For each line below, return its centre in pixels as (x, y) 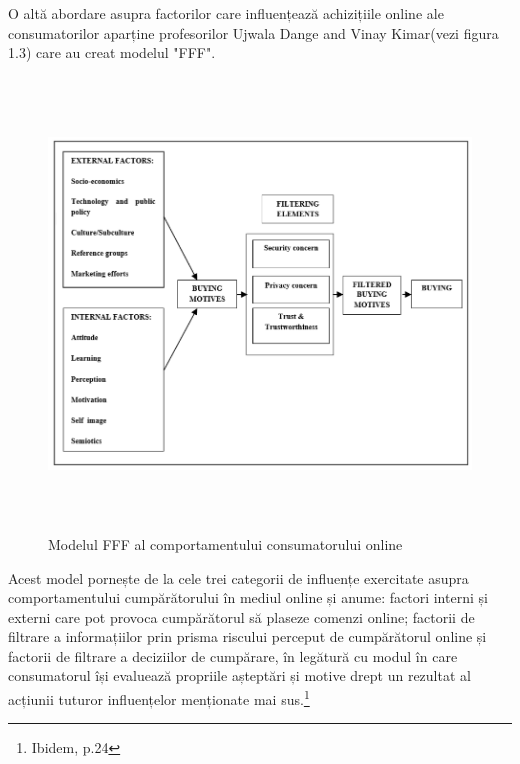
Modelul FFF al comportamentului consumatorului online (225, 543)
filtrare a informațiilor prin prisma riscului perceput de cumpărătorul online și (247, 636)
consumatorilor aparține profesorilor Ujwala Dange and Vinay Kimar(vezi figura (253, 32)
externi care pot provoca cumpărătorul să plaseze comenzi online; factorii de (241, 616)
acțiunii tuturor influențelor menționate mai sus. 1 (159, 697)
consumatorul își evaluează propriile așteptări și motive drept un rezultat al (239, 675)
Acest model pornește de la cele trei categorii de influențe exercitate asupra (238, 577)
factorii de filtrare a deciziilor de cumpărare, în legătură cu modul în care (233, 655)
